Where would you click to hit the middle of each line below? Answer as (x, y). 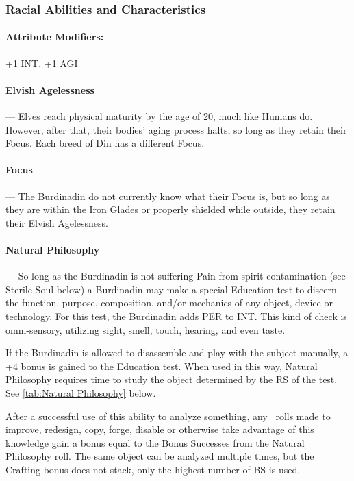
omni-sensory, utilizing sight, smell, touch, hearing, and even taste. (146, 329)
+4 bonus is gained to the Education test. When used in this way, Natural (162, 366)
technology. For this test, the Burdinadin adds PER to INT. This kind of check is (176, 316)
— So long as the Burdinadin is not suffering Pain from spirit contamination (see (176, 276)
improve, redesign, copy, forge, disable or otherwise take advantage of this (160, 429)
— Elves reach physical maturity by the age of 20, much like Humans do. (159, 116)
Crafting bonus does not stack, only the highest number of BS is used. (153, 469)
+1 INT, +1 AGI (42, 63)
